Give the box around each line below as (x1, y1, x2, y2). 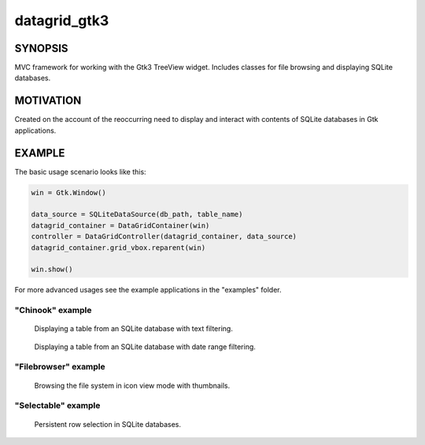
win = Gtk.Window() (31, 188, 106, 197)
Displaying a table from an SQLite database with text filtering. (34, 324, 234, 333)
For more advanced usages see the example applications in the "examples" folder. (14, 285, 283, 295)
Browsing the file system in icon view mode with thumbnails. (34, 381, 231, 390)
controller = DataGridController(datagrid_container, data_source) (31, 232, 297, 241)
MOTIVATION (14, 94, 82, 108)
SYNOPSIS (14, 42, 68, 55)
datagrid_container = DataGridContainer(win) (31, 221, 210, 230)
